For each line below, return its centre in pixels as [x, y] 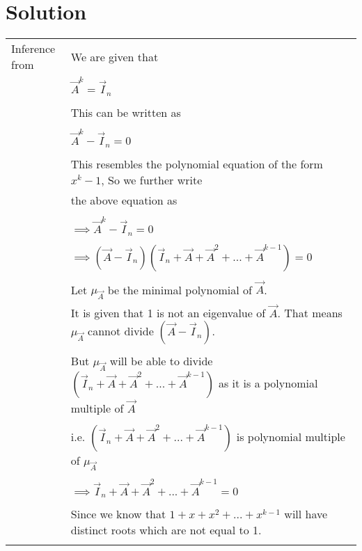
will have [306, 514]
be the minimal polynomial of [180, 289]
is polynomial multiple [291, 436]
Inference [33, 49]
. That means [310, 312]
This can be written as [126, 112]
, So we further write [152, 180]
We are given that [115, 56]
